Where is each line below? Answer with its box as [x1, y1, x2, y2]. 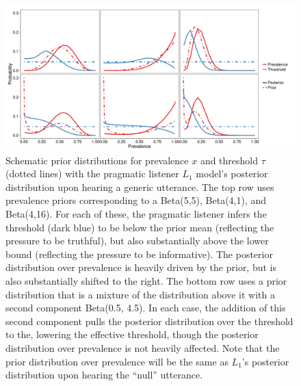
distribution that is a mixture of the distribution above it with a [5, 287, 275, 301]
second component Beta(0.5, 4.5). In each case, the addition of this [5, 300, 286, 315]
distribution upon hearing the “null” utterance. [5, 368, 203, 382]
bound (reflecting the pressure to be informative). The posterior [5, 246, 273, 261]
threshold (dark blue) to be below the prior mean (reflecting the [5, 220, 274, 234]
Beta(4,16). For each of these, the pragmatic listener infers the [5, 206, 267, 220]
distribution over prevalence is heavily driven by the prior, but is [5, 260, 277, 274]
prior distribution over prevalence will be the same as [5, 354, 228, 368]
